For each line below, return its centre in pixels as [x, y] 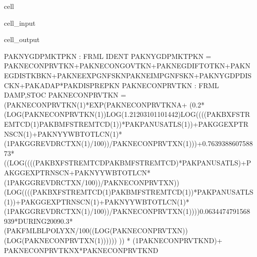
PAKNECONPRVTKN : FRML [171, 85]
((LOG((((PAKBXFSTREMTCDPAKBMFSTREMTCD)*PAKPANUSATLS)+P [128, 163]
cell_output [22, 39]
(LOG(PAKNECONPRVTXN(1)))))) [60, 240]
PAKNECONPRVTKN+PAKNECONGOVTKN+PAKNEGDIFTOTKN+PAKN [127, 66]
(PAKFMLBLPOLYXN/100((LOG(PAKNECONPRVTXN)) [96, 231]
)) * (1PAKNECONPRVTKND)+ [171, 240]
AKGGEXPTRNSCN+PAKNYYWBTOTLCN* [77, 172]
